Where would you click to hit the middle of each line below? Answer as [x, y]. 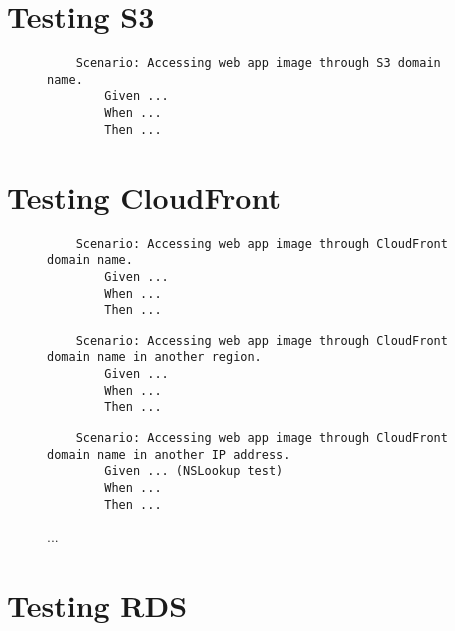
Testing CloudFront [144, 196]
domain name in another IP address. [169, 454]
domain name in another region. [154, 357]
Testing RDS [97, 605]
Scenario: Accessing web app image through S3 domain [258, 63]
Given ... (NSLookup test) [194, 471]
